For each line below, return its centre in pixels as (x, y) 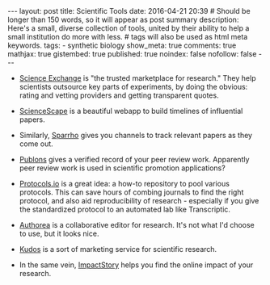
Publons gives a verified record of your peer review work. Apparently (134, 159)
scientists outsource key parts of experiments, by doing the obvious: (133, 87)
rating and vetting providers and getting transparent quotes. (119, 95)
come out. (36, 144)
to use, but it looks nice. (59, 233)
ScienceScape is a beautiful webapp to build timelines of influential (131, 111)
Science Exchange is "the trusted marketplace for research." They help (137, 78)
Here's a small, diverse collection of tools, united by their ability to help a (129, 28)
